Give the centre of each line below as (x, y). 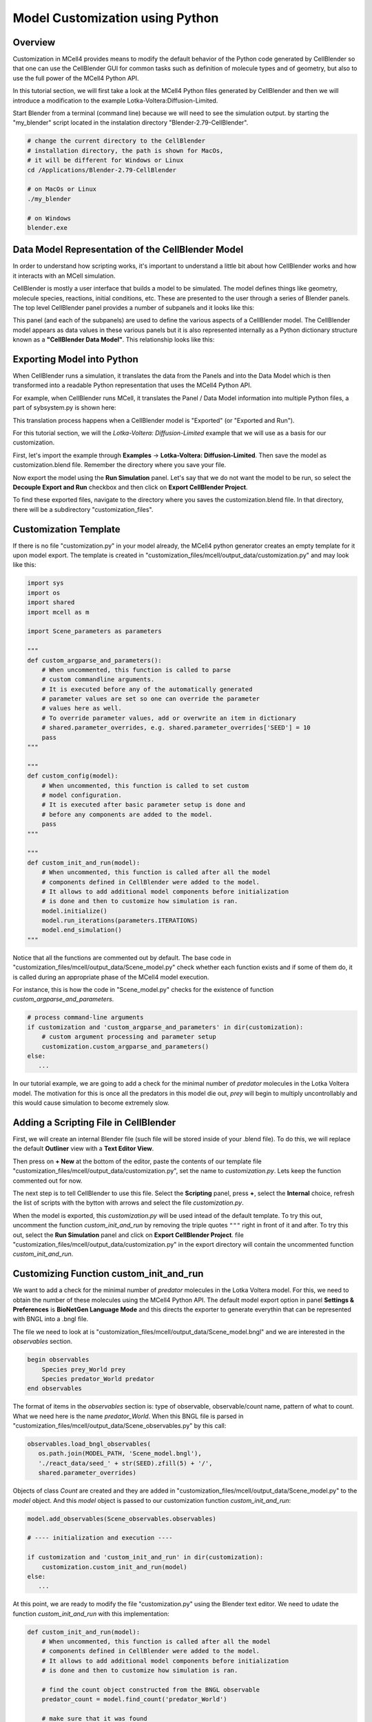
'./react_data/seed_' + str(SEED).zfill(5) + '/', (125, 1463)
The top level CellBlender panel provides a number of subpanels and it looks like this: (134, 307)
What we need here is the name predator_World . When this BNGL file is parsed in (128, 1416)
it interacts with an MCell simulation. (64, 276)
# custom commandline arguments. (98, 680)
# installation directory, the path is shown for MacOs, (125, 151)
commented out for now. (48, 1181)
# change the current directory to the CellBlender (116, 141)
